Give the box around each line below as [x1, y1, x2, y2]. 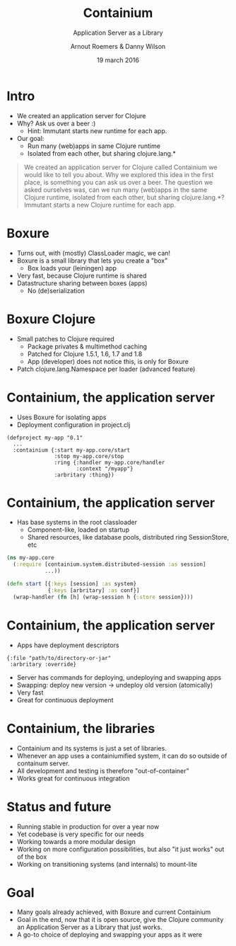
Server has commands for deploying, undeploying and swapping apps [16, 673, 222, 681]
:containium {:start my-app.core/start [13, 446, 131, 454]
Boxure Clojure [6, 311, 96, 327]
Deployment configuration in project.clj [16, 420, 131, 429]
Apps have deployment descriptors [16, 641, 119, 649]
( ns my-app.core [6, 554, 54, 562]
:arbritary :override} [9, 661, 77, 668]
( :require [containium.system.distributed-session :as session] [13, 561, 206, 568]
